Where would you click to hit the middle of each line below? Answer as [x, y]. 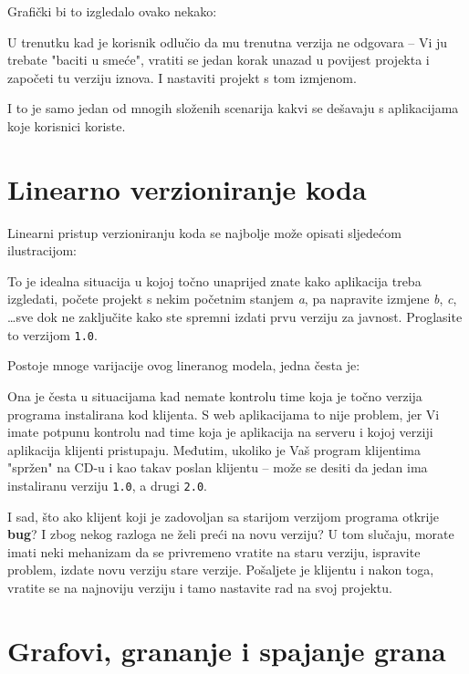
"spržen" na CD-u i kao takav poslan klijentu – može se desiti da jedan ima [218, 467]
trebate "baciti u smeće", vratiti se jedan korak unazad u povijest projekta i [219, 60]
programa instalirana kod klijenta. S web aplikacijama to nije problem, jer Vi [224, 414]
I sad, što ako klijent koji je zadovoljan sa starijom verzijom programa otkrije [224, 516]
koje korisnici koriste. [67, 125]
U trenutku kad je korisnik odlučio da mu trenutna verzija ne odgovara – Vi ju [228, 41]
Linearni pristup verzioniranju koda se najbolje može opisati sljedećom [204, 232]
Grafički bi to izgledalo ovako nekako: [112, 11]
